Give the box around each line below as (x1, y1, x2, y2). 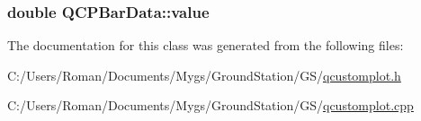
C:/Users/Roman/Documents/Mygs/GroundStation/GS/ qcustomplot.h (7, 65, 401, 84)
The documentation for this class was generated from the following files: (7, 36, 404, 55)
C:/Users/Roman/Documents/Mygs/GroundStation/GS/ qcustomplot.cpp (7, 96, 414, 115)
